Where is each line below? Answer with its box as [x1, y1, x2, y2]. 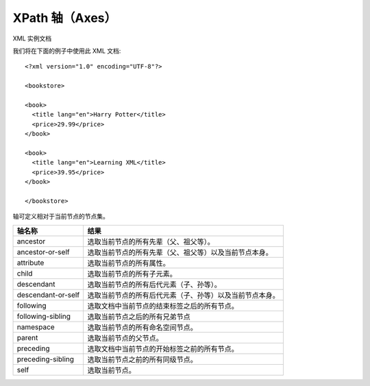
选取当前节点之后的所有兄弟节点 [87, 312, 191, 322]
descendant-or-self [16, 290, 80, 300]
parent [16, 333, 38, 342]
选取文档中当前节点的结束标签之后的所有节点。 [87, 301, 239, 311]
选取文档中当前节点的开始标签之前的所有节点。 [87, 343, 239, 353]
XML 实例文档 [12, 34, 52, 43]
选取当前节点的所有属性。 [87, 258, 171, 267]
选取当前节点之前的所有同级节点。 [87, 354, 198, 364]
